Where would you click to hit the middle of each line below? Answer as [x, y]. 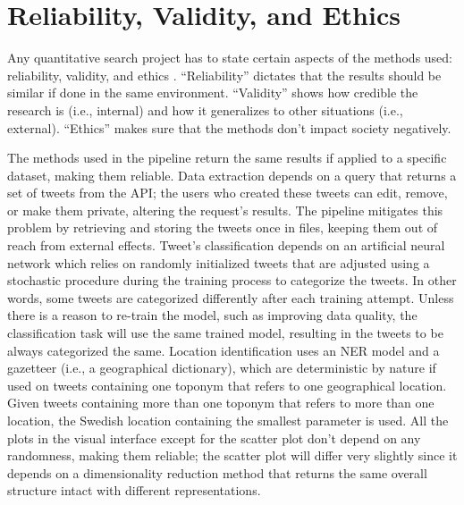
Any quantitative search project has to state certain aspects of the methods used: [230, 58]
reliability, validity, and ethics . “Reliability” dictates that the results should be [224, 75]
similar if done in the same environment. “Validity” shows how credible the [213, 93]
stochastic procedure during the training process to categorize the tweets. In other [232, 280]
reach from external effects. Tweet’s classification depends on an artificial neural [226, 245]
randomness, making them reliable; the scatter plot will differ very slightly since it [232, 455]
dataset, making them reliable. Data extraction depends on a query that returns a [232, 175]
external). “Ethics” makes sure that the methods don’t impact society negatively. [229, 127]
